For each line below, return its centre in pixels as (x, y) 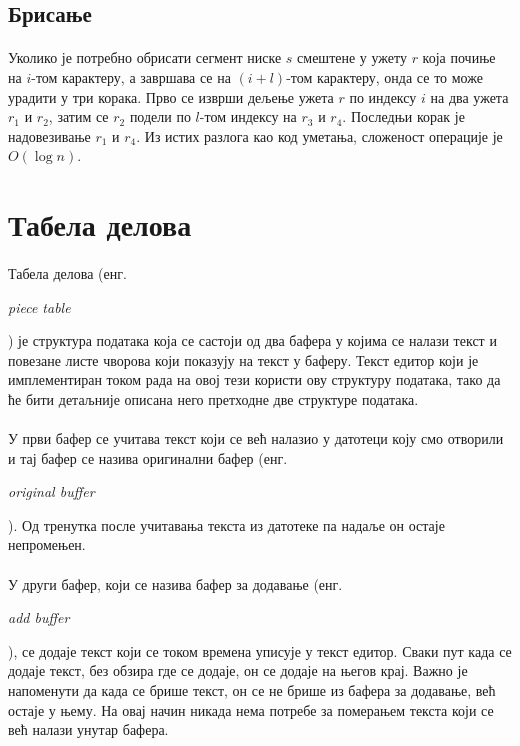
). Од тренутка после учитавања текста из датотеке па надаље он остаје (226, 524)
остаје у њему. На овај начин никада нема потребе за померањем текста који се (251, 709)
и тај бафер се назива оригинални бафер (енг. (148, 457)
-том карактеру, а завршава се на (131, 76)
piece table (39, 306)
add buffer (39, 617)
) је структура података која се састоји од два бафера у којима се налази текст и (252, 340)
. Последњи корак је (403, 116)
